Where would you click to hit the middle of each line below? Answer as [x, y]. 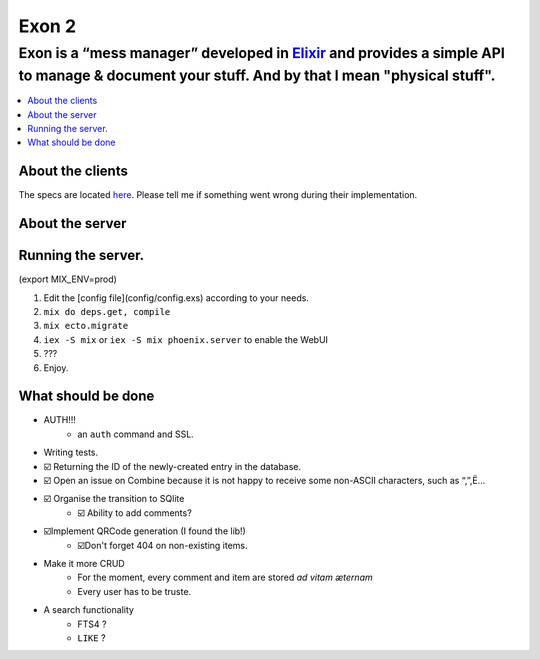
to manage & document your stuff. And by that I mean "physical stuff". [257, 75]
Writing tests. [71, 452]
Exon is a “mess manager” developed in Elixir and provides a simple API [261, 53]
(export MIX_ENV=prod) [67, 279]
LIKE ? [91, 637]
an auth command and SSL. [135, 434]
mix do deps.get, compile [107, 312]
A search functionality [89, 610]
